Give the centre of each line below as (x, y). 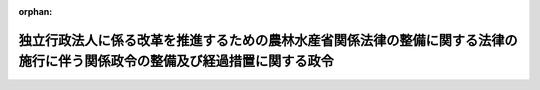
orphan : (35, 11)
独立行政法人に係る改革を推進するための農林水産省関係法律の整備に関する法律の (268, 40)
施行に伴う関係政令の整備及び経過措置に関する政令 (176, 61)
